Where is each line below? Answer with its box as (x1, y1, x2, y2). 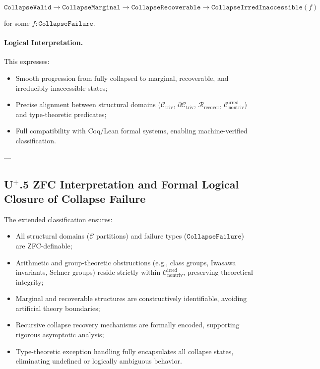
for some (4, 18, 30, 28)
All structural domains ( (15, 231, 90, 241)
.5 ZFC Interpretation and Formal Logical (19, 176, 239, 191)
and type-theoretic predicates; (15, 109, 107, 119)
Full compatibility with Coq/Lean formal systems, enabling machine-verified (15, 125, 248, 136)
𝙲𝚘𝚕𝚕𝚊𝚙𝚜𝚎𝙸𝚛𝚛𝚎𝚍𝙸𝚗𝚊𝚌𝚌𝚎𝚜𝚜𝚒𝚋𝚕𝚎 (211, 4, 303, 11)
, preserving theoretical (183, 267, 253, 277)
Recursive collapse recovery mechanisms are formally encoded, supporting (15, 319, 240, 330)
